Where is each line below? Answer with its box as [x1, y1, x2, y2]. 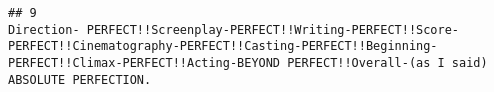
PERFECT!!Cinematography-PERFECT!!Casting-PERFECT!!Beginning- [8, 39, 438, 54]
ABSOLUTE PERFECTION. [8, 72, 152, 87]
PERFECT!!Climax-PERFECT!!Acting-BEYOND [8, 55, 281, 70]
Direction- [8, 22, 80, 37]
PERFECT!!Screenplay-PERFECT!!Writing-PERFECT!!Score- [86, 22, 460, 37]
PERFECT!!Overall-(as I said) [287, 55, 488, 70]
